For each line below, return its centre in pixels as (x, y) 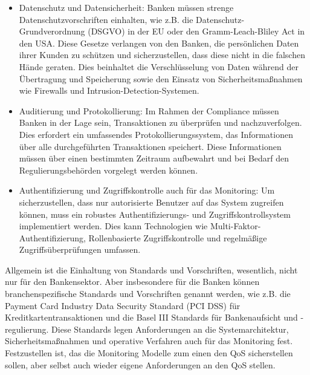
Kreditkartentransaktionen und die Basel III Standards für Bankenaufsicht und (151, 317)
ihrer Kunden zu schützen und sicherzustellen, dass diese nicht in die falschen (162, 55)
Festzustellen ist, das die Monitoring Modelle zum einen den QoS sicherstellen (149, 353)
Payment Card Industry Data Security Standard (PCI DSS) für (123, 305)
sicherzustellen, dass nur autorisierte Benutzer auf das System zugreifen (151, 202)
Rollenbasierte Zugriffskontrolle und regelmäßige (178, 237)
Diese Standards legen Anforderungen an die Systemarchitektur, (170, 329)
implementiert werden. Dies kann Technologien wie (113, 226)
